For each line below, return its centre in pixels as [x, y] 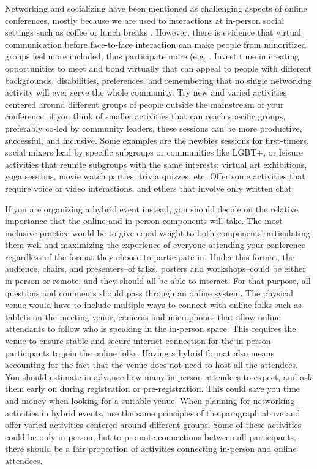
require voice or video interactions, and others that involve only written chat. [150, 188]
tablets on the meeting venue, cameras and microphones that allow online [143, 316]
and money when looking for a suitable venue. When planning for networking [150, 400]
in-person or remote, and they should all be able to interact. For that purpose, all [158, 281]
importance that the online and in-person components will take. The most [144, 221]
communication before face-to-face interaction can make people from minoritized [156, 44]
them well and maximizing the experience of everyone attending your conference [155, 245]
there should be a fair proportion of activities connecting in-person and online [151, 448]
